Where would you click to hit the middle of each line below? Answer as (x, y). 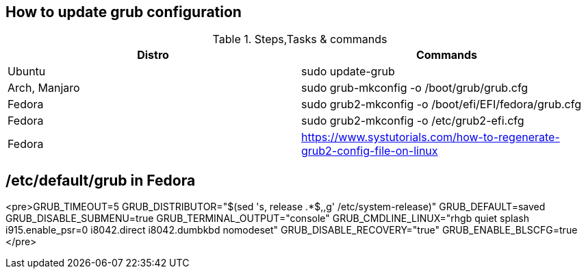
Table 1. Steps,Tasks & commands (300, 39)
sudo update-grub (348, 72)
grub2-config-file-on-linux (370, 151)
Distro (153, 55)
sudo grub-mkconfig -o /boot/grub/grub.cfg (415, 88)
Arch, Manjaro (44, 88)
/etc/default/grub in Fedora (101, 180)
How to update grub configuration (124, 12)
